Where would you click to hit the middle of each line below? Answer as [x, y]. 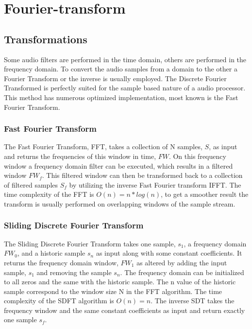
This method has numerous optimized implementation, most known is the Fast [121, 97]
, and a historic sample [51, 253]
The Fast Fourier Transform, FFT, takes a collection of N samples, [103, 147]
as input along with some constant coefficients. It [169, 253]
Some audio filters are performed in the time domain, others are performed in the [125, 59]
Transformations [46, 39]
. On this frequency [197, 156]
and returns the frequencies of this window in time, [80, 156]
